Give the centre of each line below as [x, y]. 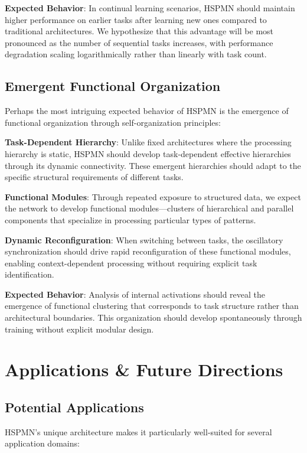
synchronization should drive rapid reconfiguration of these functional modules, [148, 251]
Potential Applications [74, 407]
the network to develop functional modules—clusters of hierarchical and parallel [149, 208]
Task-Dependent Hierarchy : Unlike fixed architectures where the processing [148, 142]
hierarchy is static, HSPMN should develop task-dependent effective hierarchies [148, 153]
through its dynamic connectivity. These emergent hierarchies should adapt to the [153, 165]
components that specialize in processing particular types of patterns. [130, 219]
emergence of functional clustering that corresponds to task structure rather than [152, 306]
